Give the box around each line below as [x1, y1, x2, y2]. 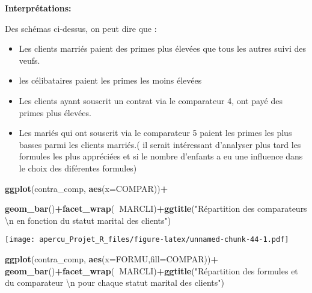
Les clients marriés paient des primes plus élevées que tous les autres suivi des [19, 42, 306, 55]
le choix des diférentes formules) [19, 161, 137, 174]
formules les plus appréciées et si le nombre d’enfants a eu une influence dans [19, 150, 303, 162]
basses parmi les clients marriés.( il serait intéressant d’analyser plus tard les [19, 138, 301, 150]
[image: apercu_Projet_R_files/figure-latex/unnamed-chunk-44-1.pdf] [5, 235, 289, 244]
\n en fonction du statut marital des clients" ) [5, 214, 171, 226]
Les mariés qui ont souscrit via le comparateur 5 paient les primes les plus [19, 126, 292, 139]
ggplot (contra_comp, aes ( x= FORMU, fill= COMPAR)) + [5, 252, 218, 265]
